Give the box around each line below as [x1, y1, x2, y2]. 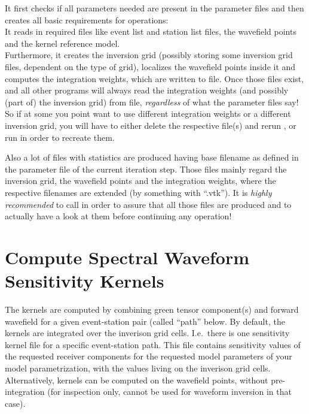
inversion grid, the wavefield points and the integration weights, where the [5, 174, 276, 187]
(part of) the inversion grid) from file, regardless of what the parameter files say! [5, 95, 299, 108]
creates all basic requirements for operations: [5, 13, 169, 26]
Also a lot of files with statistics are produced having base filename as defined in [5, 151, 299, 164]
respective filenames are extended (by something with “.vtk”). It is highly [5, 186, 272, 198]
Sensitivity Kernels [5, 268, 164, 293]
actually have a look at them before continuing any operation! [5, 210, 232, 222]
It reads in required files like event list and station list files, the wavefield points [5, 25, 296, 38]
